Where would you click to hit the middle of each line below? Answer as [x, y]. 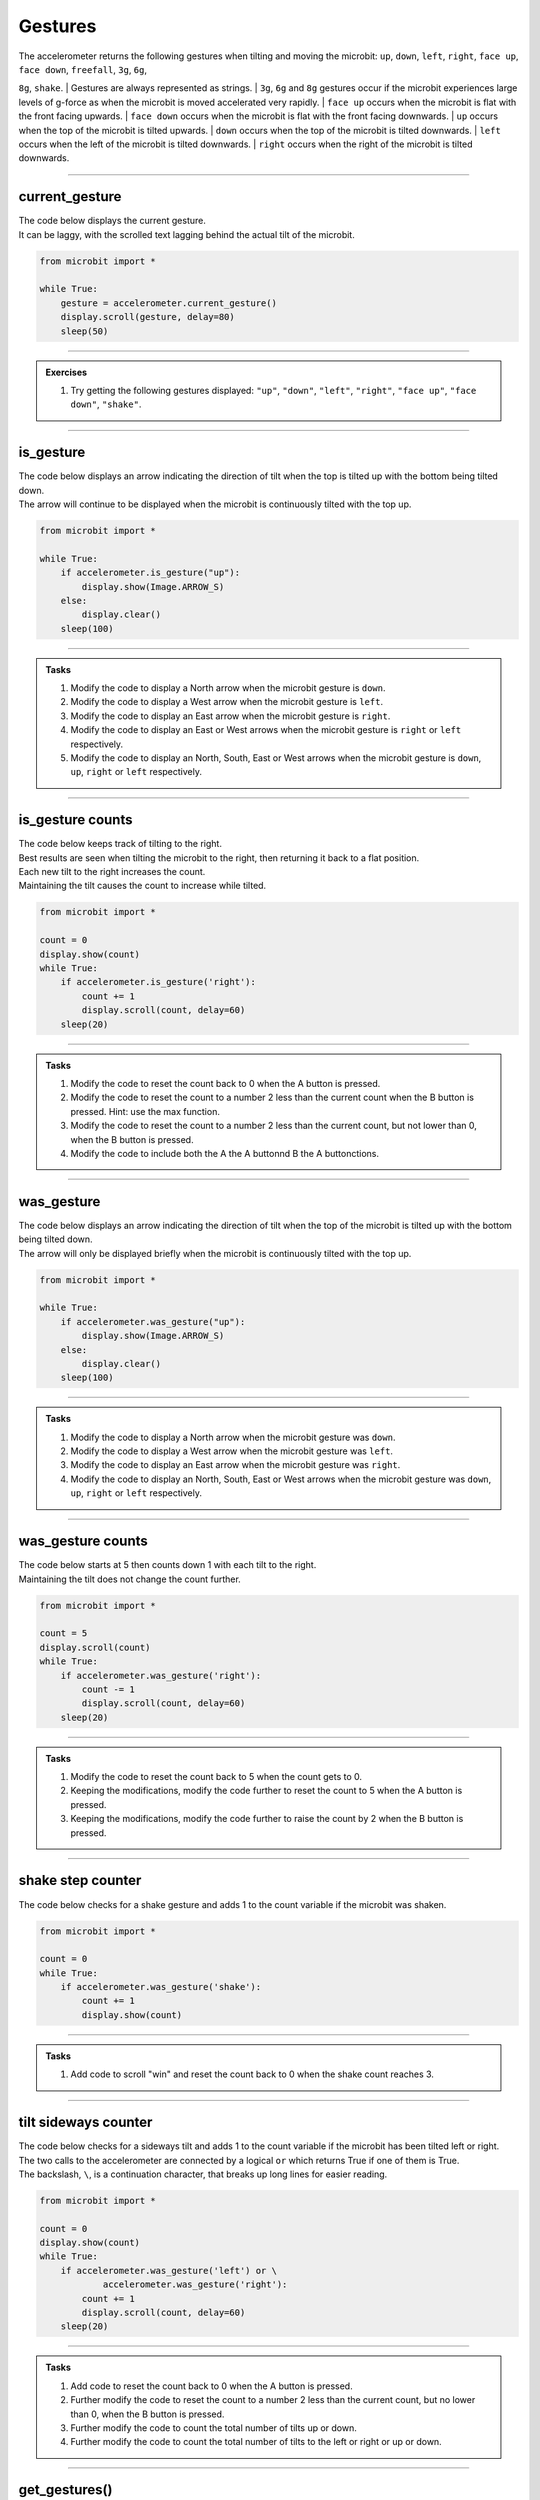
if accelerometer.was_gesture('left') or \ [168, 2270]
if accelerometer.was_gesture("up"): [153, 1321]
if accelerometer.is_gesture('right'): [158, 982]
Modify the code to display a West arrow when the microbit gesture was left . [232, 1451]
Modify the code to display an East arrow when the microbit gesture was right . [235, 1465]
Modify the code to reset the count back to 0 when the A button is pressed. [225, 1083]
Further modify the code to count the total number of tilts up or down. [213, 2427]
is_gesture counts [75, 820]
